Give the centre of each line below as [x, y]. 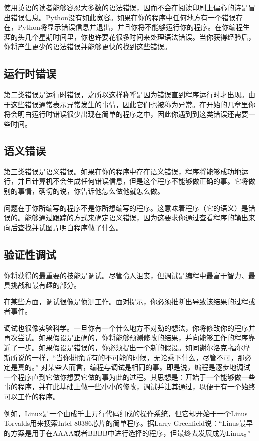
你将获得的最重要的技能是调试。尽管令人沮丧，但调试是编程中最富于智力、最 [129, 275]
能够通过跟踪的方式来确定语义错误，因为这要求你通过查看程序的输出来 [140, 218]
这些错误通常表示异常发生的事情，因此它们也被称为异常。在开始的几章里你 [133, 104]
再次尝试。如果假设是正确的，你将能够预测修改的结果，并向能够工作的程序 [126, 338]
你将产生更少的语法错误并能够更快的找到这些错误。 [88, 47]
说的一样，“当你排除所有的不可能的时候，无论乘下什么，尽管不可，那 [131, 357]
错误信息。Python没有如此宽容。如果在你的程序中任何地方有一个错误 [123, 17]
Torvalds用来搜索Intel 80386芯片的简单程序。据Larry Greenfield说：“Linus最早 [128, 423]
